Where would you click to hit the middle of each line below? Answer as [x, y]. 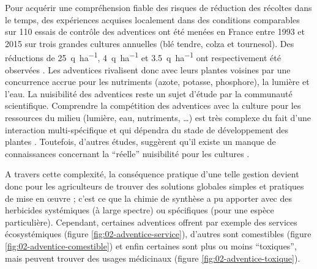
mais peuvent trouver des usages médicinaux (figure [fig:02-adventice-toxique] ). [153, 258]
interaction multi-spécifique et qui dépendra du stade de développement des [147, 129]
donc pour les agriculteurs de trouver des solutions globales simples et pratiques [155, 186]
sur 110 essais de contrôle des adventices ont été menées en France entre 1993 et [155, 31]
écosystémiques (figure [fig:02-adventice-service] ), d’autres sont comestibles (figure [158, 234]
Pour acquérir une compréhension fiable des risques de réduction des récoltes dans [158, 7]
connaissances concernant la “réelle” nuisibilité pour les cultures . [127, 153]
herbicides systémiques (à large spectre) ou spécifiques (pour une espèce [140, 210]
